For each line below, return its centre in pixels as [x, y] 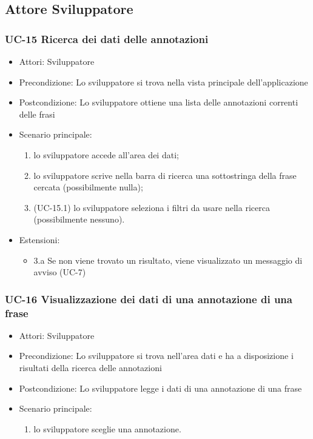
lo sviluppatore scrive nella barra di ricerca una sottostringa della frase [165, 175]
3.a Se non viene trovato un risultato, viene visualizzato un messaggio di [168, 260]
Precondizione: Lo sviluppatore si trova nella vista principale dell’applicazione [163, 82]
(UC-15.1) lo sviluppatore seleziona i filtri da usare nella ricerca [152, 207]
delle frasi [37, 114]
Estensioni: [39, 239]
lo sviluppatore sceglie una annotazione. [107, 428]
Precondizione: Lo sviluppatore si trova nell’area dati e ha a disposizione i [156, 356]
